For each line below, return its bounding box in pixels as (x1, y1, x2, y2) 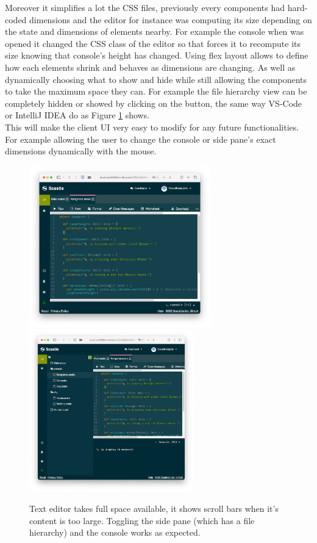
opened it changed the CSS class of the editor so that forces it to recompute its (5, 37, 301, 49)
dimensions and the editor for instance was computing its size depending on (29, 13, 312, 26)
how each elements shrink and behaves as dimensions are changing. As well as (5, 60, 296, 73)
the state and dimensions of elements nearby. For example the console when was (5, 25, 304, 38)
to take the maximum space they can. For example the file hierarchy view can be (5, 85, 307, 98)
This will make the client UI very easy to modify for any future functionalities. (5, 120, 299, 133)
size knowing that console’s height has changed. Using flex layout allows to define (5, 49, 308, 62)
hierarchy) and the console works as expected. (29, 526, 201, 539)
